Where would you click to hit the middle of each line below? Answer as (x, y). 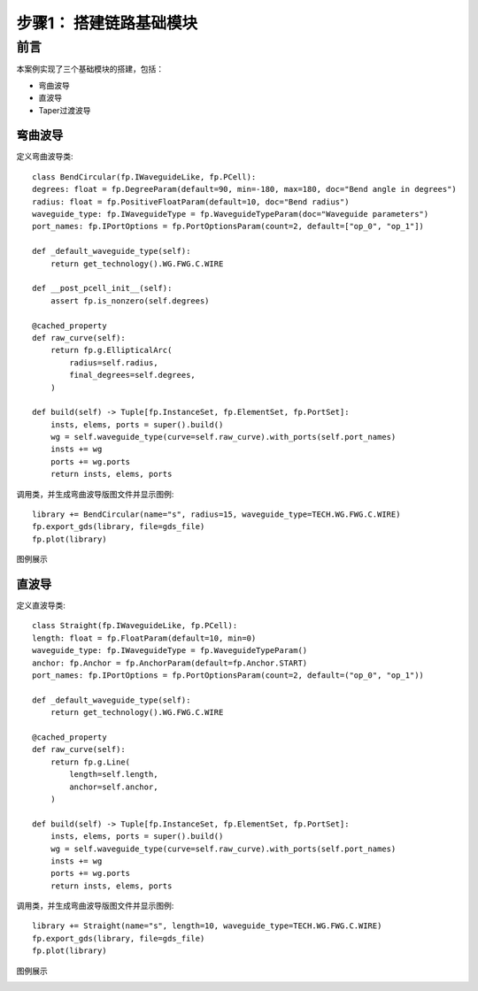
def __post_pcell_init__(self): (102, 288)
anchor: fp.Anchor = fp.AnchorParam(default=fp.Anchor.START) (170, 663)
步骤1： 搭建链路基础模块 (107, 23)
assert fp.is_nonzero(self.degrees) (130, 300)
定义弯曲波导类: (45, 157)
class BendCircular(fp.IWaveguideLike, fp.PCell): (144, 177)
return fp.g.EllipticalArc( (111, 350)
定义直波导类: (41, 605)
